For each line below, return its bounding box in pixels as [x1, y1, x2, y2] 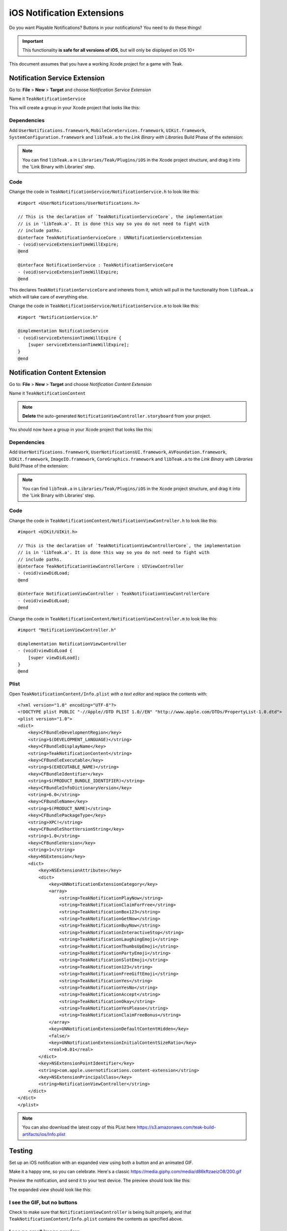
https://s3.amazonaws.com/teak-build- [137, 1124, 216, 1130]
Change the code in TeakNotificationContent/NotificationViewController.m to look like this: [9, 615, 218, 621]
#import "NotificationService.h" [18, 314, 98, 320]
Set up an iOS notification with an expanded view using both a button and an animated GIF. [9, 1160, 194, 1166]
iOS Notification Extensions [9, 7, 124, 18]
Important [22, 38, 44, 44]
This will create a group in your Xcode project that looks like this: [9, 105, 140, 111]
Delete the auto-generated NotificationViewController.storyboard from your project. [22, 413, 211, 419]
